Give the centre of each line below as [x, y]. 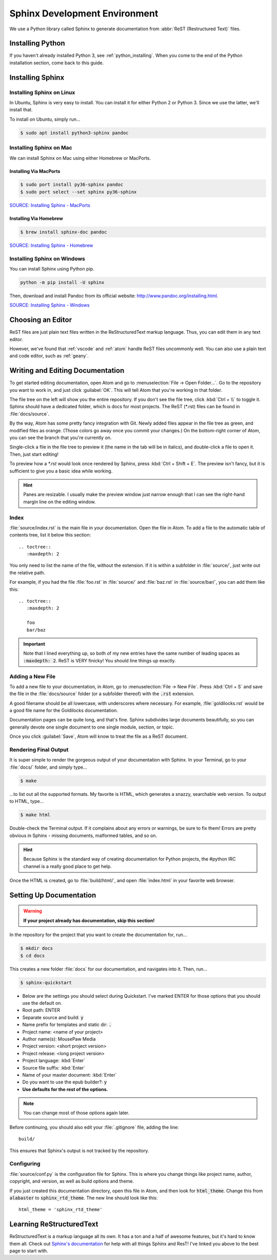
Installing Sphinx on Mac [41, 148]
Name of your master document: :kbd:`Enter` [70, 1075]
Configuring [25, 1164]
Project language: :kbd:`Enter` [54, 1061]
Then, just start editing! [34, 454]
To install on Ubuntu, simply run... [45, 119]
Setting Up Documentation [53, 895]
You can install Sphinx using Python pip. [52, 269]
